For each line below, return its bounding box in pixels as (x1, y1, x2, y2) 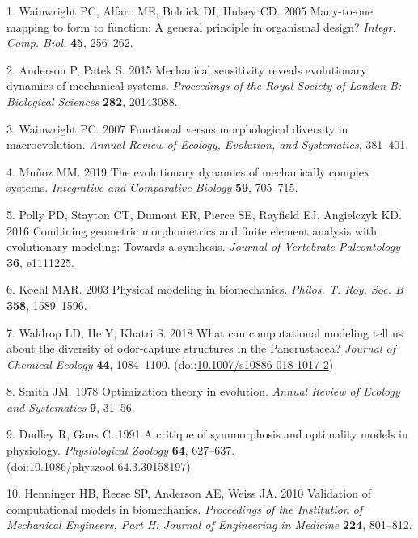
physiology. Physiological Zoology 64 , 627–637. (6, 442, 235, 459)
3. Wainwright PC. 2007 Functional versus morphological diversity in (6, 120, 348, 137)
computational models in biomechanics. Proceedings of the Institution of (6, 500, 363, 517)
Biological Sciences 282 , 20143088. (6, 92, 178, 109)
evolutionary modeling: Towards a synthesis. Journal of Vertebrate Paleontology (6, 238, 401, 255)
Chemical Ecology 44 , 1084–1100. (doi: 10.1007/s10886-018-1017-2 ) (6, 355, 334, 372)
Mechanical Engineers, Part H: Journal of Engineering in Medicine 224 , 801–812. (6, 516, 412, 533)
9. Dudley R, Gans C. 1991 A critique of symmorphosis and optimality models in (6, 426, 408, 443)
